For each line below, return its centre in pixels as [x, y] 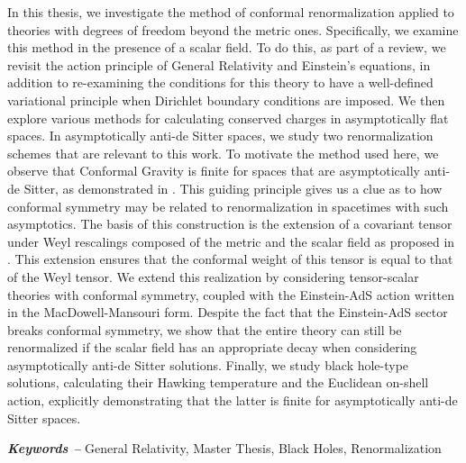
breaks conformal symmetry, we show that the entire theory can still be [205, 329]
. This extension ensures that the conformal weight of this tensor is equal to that [230, 259]
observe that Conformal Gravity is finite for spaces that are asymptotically [214, 171]
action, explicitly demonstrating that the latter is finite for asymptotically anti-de [233, 400]
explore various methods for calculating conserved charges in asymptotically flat [228, 118]
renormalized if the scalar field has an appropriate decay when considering [212, 347]
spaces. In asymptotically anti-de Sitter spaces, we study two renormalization [220, 136]
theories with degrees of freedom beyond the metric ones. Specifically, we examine [233, 29]
